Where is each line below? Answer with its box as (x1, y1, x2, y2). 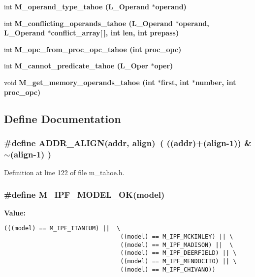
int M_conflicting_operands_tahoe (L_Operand (4, 18, 173, 28)
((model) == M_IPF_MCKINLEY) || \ (120, 233, 233, 241)
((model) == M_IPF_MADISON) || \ (120, 241, 233, 248)
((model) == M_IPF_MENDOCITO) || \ (120, 258, 237, 265)
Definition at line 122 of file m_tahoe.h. (4, 167, 125, 178)
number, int (195, 77, 236, 87)
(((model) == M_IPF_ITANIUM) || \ (4, 225, 121, 232)
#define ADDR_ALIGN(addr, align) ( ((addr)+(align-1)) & (4, 136, 252, 149)
